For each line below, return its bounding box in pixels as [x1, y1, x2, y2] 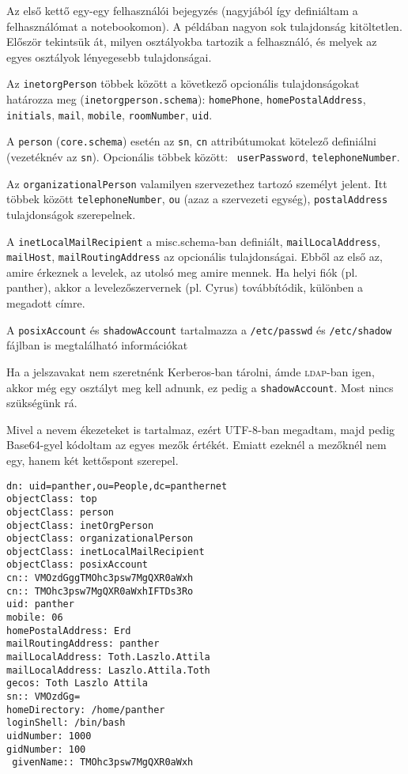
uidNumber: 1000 [6, 731, 92, 742]
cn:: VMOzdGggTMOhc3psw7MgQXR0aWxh [6, 572, 194, 584]
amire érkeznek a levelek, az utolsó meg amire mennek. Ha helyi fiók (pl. [6, 263, 358, 280]
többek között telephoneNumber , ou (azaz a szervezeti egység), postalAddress [6, 191, 388, 207]
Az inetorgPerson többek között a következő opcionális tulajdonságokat [6, 75, 360, 92]
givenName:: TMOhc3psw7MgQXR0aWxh [12, 757, 194, 768]
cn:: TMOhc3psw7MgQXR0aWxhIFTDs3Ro [6, 585, 194, 597]
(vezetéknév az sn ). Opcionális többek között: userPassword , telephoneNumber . [6, 149, 400, 164]
